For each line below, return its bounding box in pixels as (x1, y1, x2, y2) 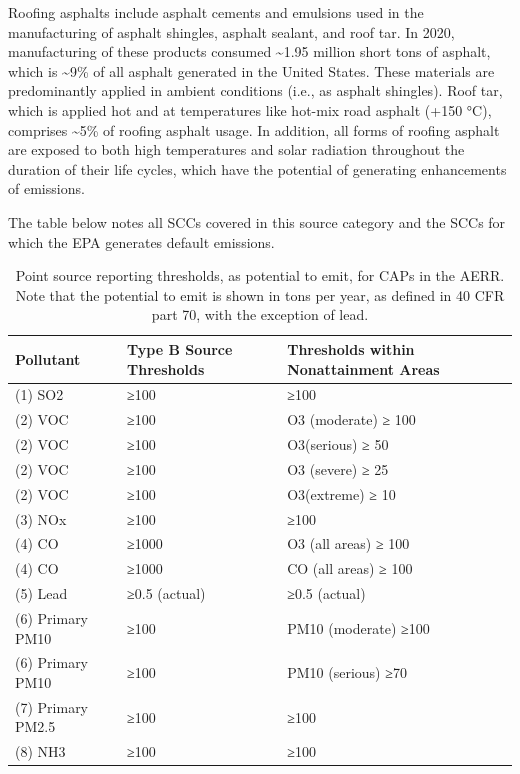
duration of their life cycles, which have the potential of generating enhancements (8, 158, 507, 179)
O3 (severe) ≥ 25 (287, 458, 389, 479)
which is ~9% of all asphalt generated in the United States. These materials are (8, 60, 495, 81)
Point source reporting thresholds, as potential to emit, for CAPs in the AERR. (15, 265, 505, 286)
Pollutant (15, 348, 81, 369)
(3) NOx (15, 508, 67, 529)
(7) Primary (15, 696, 89, 717)
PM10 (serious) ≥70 (287, 662, 407, 683)
